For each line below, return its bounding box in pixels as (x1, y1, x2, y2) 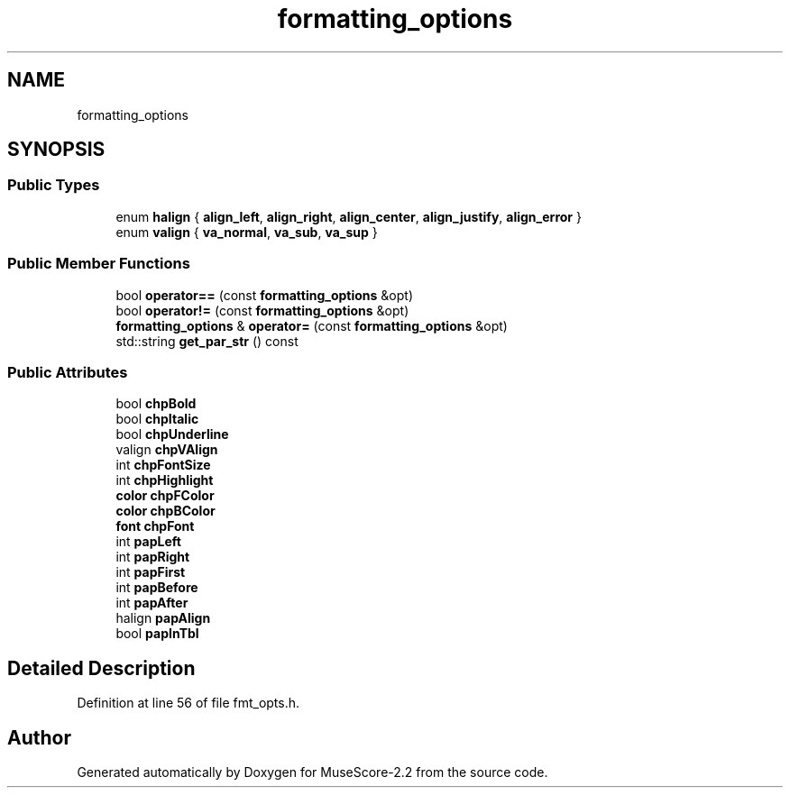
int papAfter (115, 595, 188, 611)
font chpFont (115, 518, 195, 535)
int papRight (115, 549, 190, 565)
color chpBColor (115, 503, 216, 519)
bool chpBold (115, 396, 197, 412)
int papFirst (115, 564, 186, 580)
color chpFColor (115, 488, 215, 504)
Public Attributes (7, 362, 128, 381)
